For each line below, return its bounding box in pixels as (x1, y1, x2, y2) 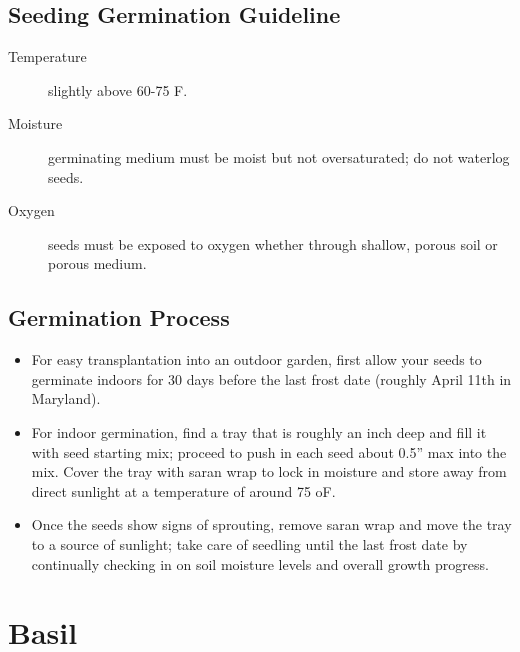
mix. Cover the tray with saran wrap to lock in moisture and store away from (31, 461, 507, 482)
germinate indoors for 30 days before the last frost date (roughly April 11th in (31, 368, 512, 389)
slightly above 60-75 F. (48, 79, 188, 100)
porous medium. (48, 253, 147, 274)
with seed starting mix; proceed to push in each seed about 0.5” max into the (31, 441, 507, 462)
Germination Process (8, 302, 230, 333)
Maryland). (31, 388, 101, 409)
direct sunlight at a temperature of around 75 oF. (31, 480, 336, 501)
